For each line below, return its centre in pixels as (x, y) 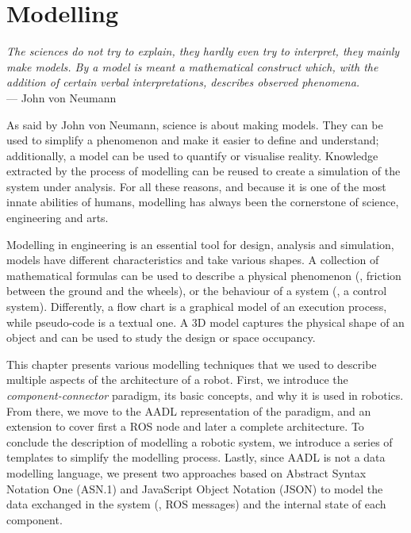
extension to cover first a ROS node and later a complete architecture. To (185, 426)
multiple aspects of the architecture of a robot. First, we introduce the (177, 380)
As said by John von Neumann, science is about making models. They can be (195, 124)
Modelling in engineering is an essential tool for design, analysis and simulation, (200, 244)
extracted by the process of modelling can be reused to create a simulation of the (204, 171)
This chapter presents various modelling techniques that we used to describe (192, 364)
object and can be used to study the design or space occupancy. (161, 337)
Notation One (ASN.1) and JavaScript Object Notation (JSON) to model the (195, 488)
